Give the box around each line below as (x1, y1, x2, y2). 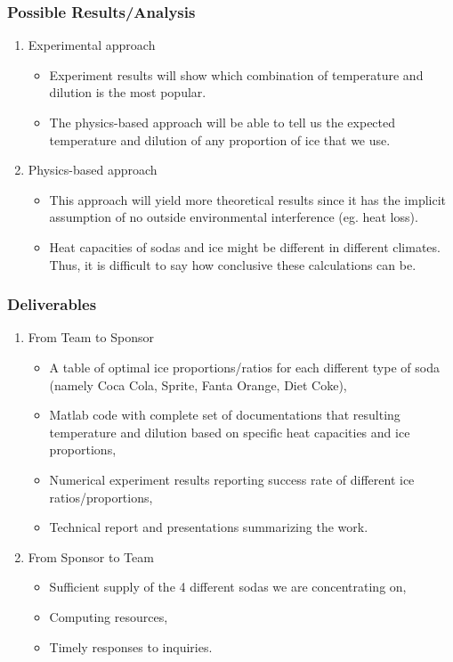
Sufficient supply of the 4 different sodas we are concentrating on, (49, 577, 407, 596)
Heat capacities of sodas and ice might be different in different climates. (49, 237, 441, 256)
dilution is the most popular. (49, 83, 206, 102)
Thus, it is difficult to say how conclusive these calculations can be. (49, 255, 417, 274)
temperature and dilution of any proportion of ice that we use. (49, 130, 391, 149)
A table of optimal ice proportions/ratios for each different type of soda (49, 357, 440, 376)
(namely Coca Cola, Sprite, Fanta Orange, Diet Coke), (49, 375, 347, 394)
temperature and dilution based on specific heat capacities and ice (49, 422, 410, 441)
